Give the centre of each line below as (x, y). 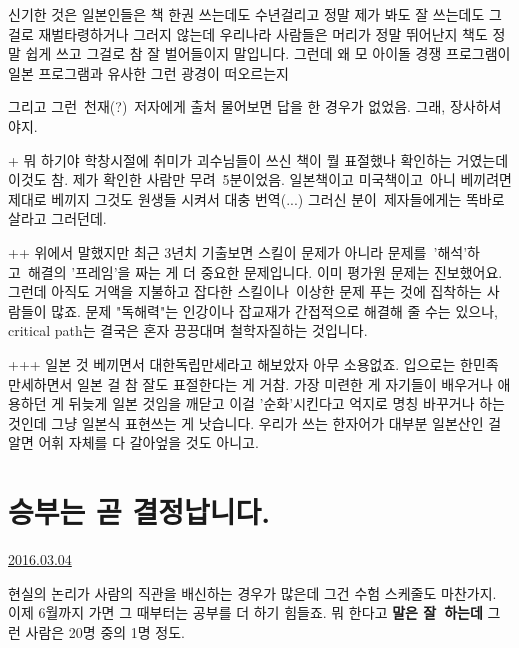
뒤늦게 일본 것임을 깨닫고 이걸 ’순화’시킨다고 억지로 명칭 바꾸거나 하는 (286, 403)
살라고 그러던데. (57, 218)
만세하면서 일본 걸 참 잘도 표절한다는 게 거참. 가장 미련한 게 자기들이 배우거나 (250, 383)
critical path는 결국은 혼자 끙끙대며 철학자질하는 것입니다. (188, 330)
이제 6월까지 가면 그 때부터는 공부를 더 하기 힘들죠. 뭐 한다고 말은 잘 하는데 (245, 612)
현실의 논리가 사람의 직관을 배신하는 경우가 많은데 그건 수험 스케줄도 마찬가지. (252, 592)
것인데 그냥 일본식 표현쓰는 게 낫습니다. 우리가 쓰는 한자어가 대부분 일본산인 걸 (255, 422)
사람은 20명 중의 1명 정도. (105, 631)
